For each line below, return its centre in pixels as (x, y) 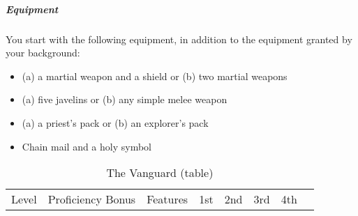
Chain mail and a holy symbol (87, 146)
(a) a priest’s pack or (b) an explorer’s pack (115, 122)
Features (167, 199)
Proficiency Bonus (92, 199)
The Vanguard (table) (160, 173)
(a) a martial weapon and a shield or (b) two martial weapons (155, 76)
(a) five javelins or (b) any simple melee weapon (125, 99)
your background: (43, 53)
